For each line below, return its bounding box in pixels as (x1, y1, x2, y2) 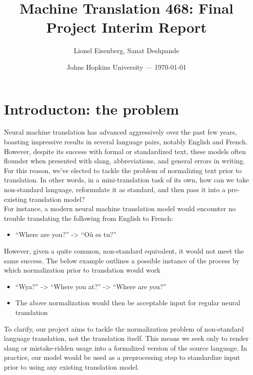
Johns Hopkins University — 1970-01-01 (67, 61, 186, 72)
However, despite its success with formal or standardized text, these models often (4, 146, 246, 156)
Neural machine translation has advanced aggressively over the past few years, (4, 127, 237, 137)
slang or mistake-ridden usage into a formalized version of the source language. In (4, 342, 247, 353)
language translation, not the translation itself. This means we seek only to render (4, 333, 249, 343)
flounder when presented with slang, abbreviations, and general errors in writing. (4, 156, 245, 166)
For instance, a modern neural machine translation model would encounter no (4, 203, 236, 214)
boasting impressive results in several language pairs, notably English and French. (4, 137, 248, 147)
